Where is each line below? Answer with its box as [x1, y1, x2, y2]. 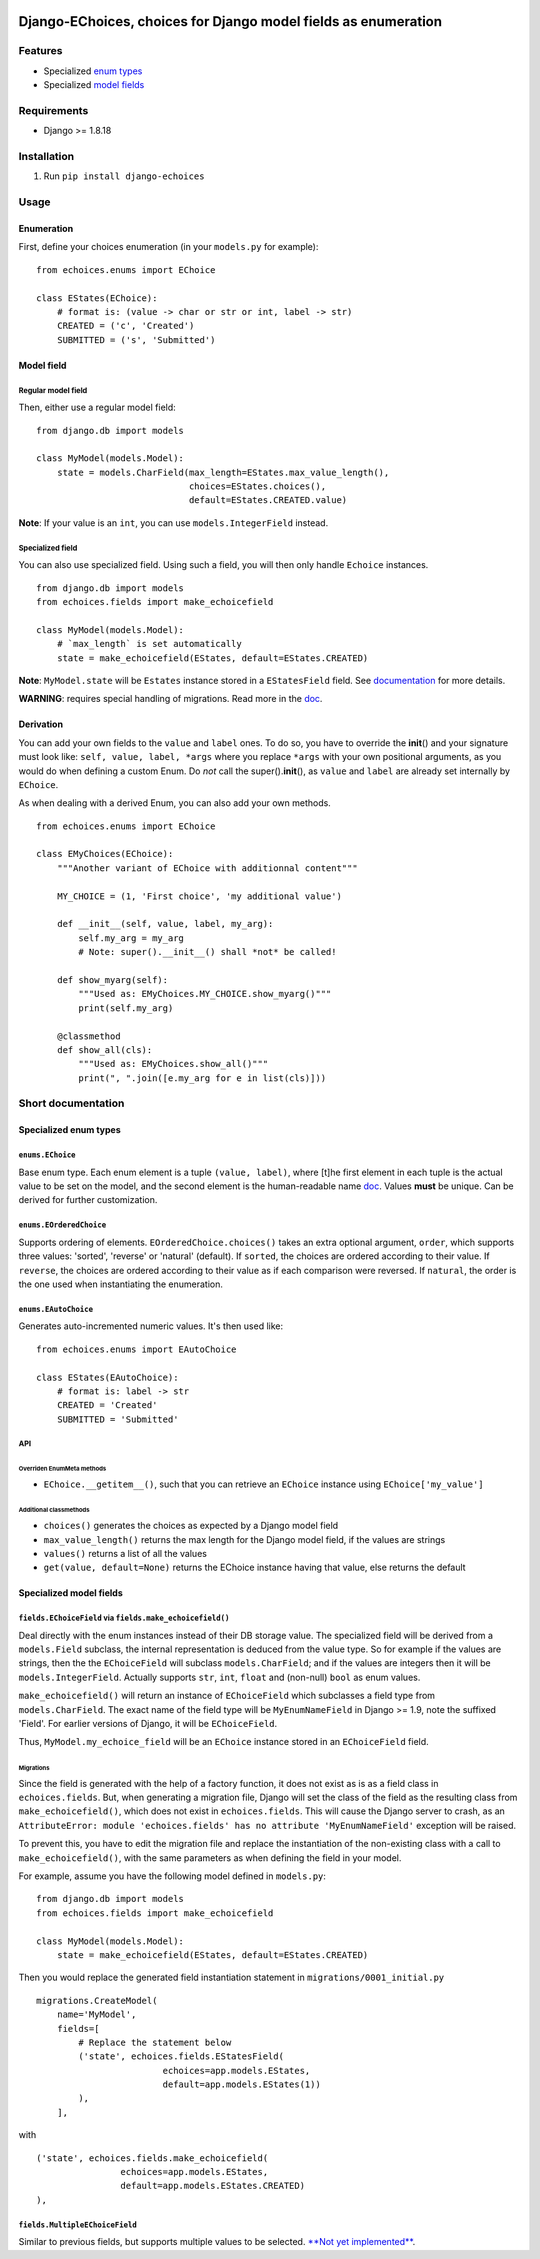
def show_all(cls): [56, 1044, 153, 1055]
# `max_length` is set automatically [56, 638, 242, 650]
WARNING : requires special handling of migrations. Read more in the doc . [18, 693, 323, 705]
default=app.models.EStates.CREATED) [120, 2180, 305, 2192]
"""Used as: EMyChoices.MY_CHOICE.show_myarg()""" [78, 988, 332, 1000]
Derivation [18, 718, 64, 730]
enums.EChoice [18, 1150, 76, 1160]
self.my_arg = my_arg [78, 932, 185, 944]
